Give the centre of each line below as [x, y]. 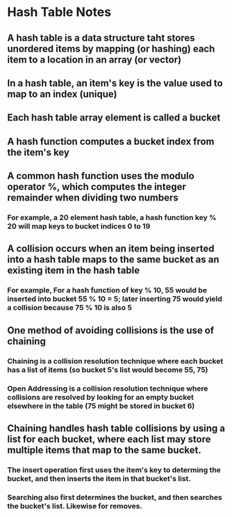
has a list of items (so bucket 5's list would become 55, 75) [108, 370]
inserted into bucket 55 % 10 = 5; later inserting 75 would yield [115, 299]
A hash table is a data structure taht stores [101, 38]
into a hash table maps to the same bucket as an [114, 259]
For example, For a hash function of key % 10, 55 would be [107, 290]
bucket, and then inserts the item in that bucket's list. [99, 478]
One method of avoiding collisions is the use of [111, 330]
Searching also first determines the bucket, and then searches [115, 497]
